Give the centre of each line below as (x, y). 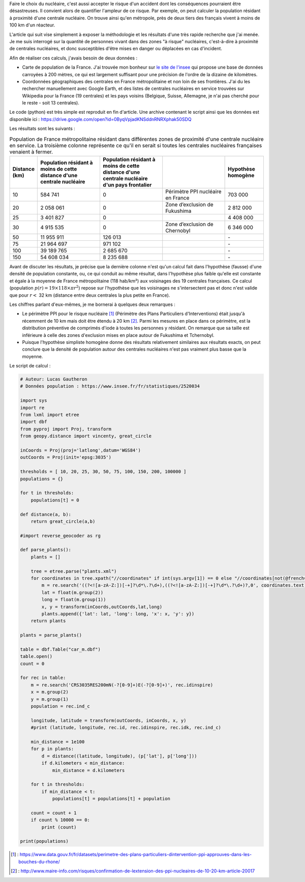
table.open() (36, 656)
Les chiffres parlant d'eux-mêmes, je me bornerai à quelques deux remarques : (92, 304)
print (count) (59, 827)
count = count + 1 (54, 813)
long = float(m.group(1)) (74, 600)
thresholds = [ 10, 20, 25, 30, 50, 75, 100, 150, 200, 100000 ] (103, 472)
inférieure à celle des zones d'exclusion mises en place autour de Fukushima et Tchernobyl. (118, 335)
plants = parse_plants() (51, 635)
